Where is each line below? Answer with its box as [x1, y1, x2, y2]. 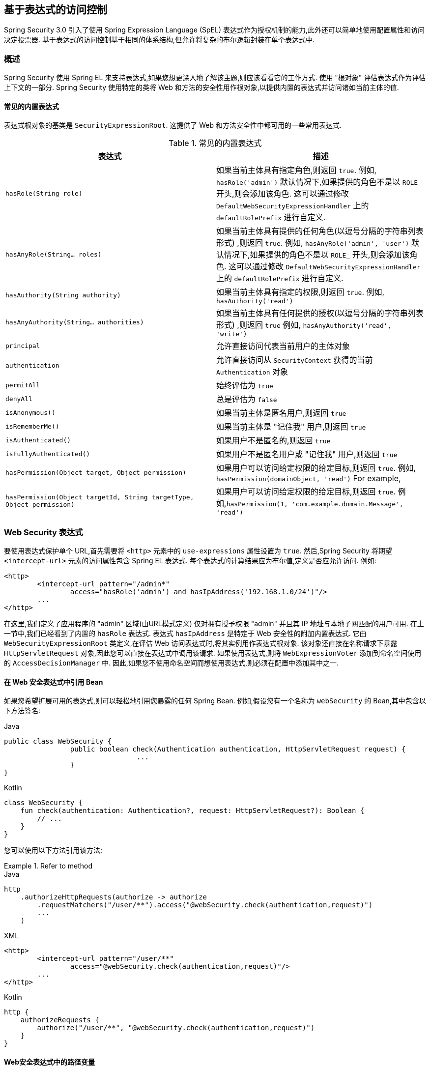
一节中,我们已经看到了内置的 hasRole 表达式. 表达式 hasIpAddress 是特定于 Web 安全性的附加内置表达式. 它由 [4, 629, 367, 638]
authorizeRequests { [20, 1016, 99, 1024]
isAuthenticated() [5, 436, 71, 444]
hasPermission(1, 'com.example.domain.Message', [226, 500, 403, 508]
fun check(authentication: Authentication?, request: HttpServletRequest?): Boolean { [20, 807, 365, 815]
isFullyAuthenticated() [5, 450, 90, 458]
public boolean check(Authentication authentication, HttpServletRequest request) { [70, 745, 406, 753]
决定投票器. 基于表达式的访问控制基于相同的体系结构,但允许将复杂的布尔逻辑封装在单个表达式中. [4, 35, 315, 44]
